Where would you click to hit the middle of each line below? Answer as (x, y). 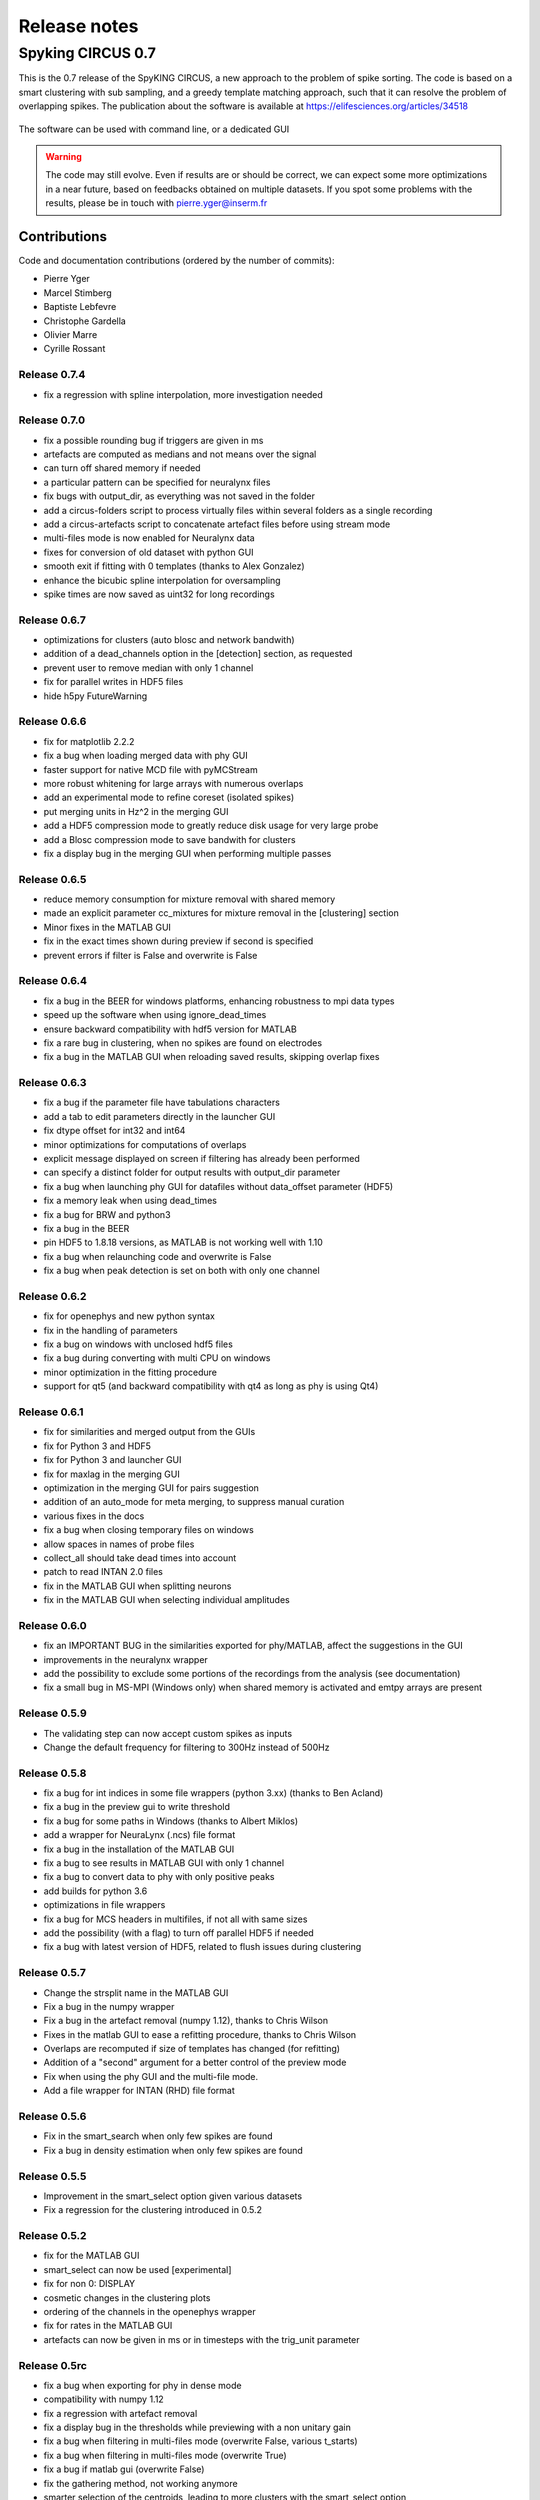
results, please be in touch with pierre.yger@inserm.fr (156, 203)
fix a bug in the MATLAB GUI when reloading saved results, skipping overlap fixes (211, 1057)
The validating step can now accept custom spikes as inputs (168, 1733)
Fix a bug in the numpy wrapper (109, 2006)
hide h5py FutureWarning (95, 696)
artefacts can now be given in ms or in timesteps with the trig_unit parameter (201, 2339)
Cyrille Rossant (74, 349)
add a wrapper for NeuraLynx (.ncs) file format (139, 1835)
